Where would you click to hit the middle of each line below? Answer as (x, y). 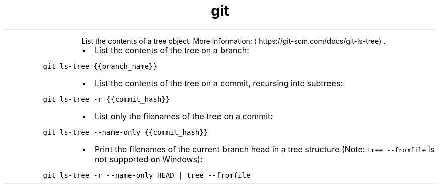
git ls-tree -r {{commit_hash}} (106, 99)
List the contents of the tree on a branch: (172, 50)
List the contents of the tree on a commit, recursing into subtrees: (218, 83)
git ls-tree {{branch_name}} (100, 66)
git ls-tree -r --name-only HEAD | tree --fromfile (147, 175)
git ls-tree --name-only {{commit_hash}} (126, 132)
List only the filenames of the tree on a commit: (184, 116)
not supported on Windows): (149, 159)
